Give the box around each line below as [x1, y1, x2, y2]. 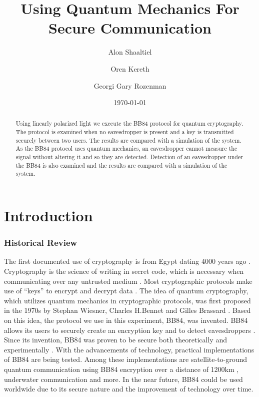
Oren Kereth [110, 63, 149, 74]
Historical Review [4, 236, 77, 249]
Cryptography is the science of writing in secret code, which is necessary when [4, 266, 244, 276]
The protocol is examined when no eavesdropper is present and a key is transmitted [15, 128, 234, 136]
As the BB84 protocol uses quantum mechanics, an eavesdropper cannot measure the [15, 144, 237, 153]
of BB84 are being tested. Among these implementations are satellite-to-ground [4, 354, 247, 364]
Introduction [4, 205, 93, 226]
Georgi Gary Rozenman [93, 80, 166, 91]
